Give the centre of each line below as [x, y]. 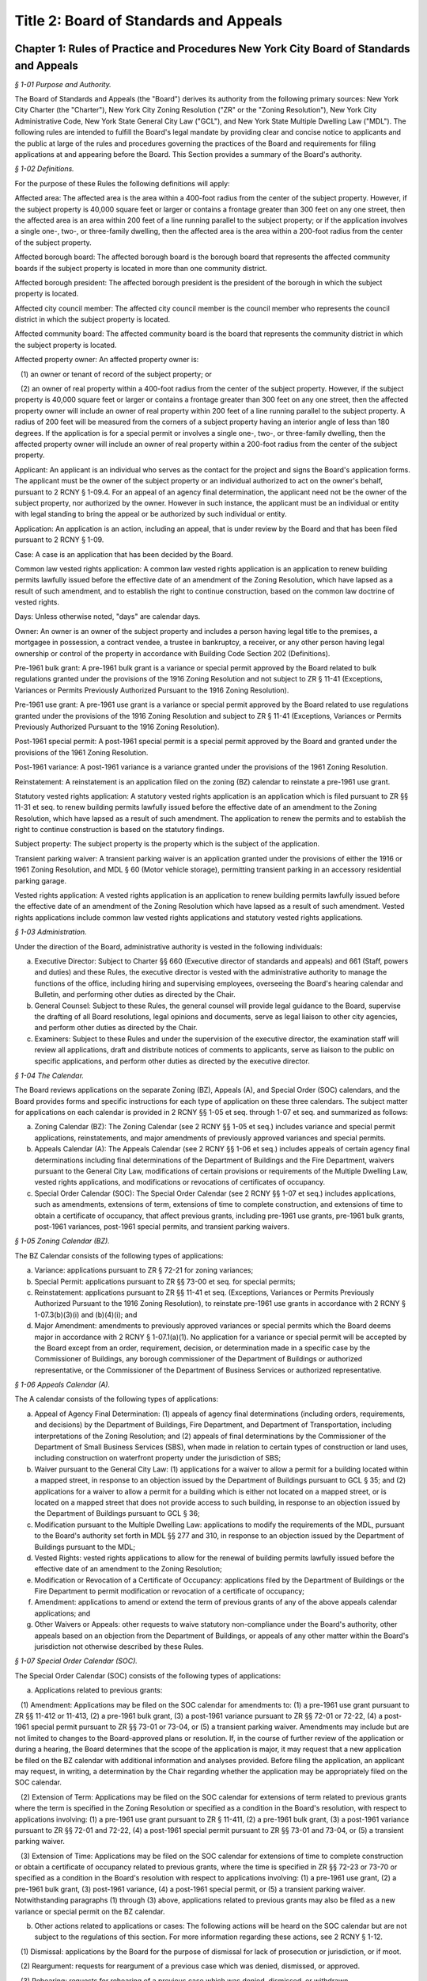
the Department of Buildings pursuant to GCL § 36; [117, 1513]
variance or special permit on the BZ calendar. [90, 1911]
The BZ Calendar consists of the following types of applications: [119, 1255]
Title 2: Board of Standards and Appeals [148, 21]
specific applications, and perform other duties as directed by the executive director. [172, 1061]
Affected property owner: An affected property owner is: [107, 360]
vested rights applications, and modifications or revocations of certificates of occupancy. [180, 1182]
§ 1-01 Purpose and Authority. [63, 84]
